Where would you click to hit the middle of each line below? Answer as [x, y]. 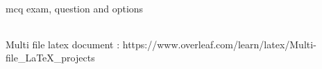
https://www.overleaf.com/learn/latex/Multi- [219, 44]
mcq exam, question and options [75, 8]
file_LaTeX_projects [50, 58]
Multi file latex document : [63, 44]
